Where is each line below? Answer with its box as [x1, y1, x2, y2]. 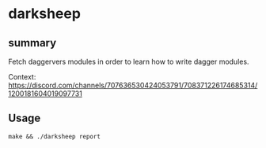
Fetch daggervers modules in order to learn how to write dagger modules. [8, 57, 249, 66]
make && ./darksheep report [8, 132, 101, 140]
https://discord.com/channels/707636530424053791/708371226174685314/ [8, 80, 258, 90]
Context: [8, 72, 36, 81]
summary [8, 36, 57, 50]
